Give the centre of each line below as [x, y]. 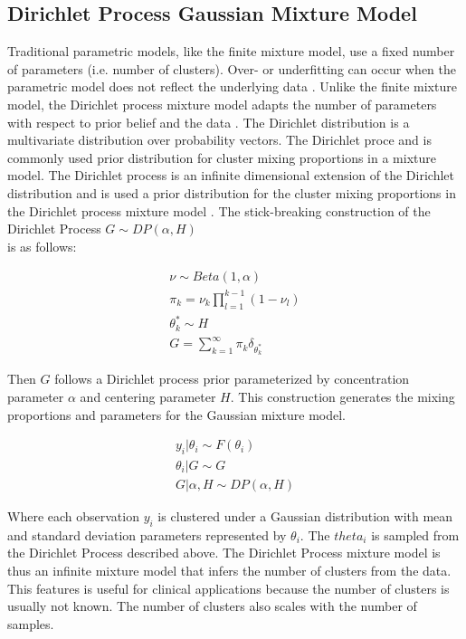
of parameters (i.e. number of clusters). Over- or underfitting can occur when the [232, 68]
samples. [31, 623]
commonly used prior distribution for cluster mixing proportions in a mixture [222, 157]
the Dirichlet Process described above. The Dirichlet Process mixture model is [224, 553]
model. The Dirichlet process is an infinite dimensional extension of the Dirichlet [231, 175]
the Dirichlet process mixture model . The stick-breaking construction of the [219, 210]
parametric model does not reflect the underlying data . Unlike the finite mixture [232, 86]
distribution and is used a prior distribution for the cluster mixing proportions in [232, 192]
